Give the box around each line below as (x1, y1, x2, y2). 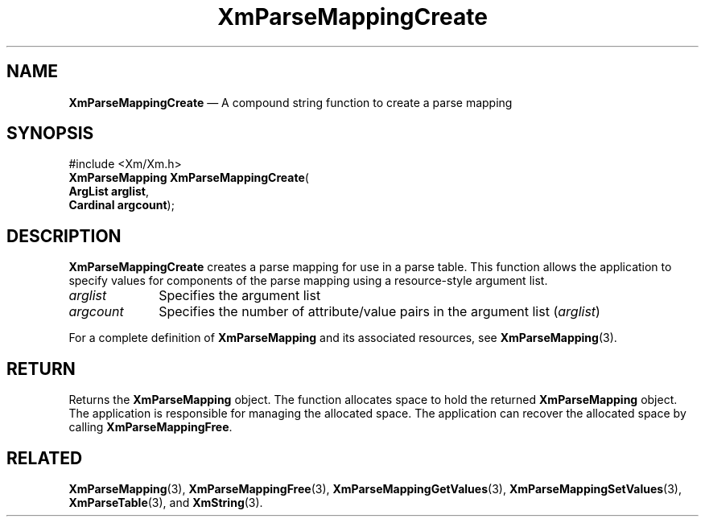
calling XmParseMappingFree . (68, 420, 233, 434)
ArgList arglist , (68, 184, 149, 199)
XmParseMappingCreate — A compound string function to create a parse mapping (68, 95, 513, 109)
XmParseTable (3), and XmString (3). (68, 495, 263, 509)
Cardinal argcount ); (68, 198, 175, 212)
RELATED (6, 447, 83, 468)
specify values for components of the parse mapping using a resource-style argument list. (68, 274, 548, 288)
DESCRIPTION (6, 225, 122, 246)
